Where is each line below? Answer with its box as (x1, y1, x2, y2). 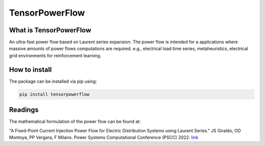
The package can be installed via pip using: (9, 78, 97, 84)
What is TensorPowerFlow (9, 26, 92, 34)
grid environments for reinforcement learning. (9, 52, 102, 58)
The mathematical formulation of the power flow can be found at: (9, 119, 141, 124)
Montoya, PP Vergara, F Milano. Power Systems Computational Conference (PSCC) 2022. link (9, 135, 199, 141)
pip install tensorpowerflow (19, 91, 90, 97)
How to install (9, 65, 52, 73)
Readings (9, 106, 39, 114)
